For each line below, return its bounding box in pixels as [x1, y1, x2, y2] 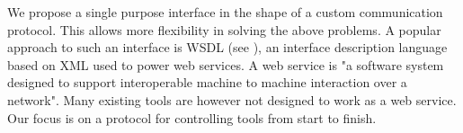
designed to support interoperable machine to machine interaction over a [7, 73, 407, 92]
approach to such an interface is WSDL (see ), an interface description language [7, 38, 448, 57]
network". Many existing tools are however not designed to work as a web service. [7, 90, 457, 109]
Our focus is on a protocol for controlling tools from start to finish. [7, 108, 377, 127]
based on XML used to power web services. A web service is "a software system [7, 55, 444, 74]
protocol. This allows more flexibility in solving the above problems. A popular [7, 20, 441, 39]
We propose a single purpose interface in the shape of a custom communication [7, 3, 443, 21]
